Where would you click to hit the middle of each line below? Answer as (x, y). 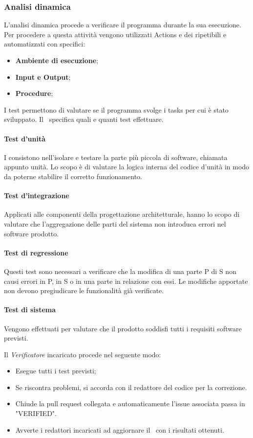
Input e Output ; (43, 77)
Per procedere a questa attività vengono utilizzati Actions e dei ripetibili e (115, 34)
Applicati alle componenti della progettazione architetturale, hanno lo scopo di (122, 214)
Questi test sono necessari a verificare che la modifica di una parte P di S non (120, 271)
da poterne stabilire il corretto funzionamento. (73, 176)
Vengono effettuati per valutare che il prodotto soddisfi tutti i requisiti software (123, 328)
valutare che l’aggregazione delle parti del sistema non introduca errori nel (115, 223)
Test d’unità (25, 138)
